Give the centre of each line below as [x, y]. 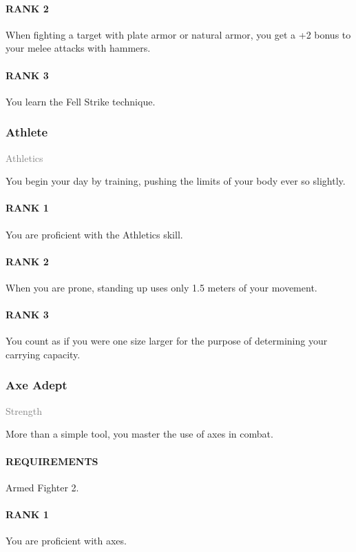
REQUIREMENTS [52, 461]
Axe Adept [36, 385]
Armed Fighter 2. [42, 487]
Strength [24, 410]
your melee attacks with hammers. [78, 48]
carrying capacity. [43, 354]
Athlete [27, 132]
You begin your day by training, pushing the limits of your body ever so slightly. [176, 181]
